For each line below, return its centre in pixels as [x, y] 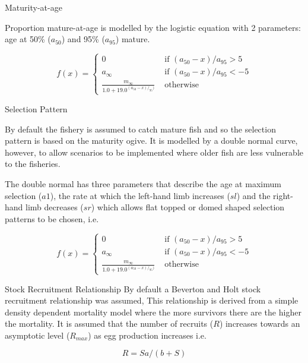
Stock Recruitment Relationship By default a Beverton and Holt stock [133, 288]
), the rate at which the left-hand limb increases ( [140, 195]
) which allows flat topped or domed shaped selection [188, 207]
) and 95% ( [83, 39]
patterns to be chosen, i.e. [52, 218]
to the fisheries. [33, 164]
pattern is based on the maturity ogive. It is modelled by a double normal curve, [151, 141]
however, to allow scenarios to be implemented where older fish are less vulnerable [154, 152]
